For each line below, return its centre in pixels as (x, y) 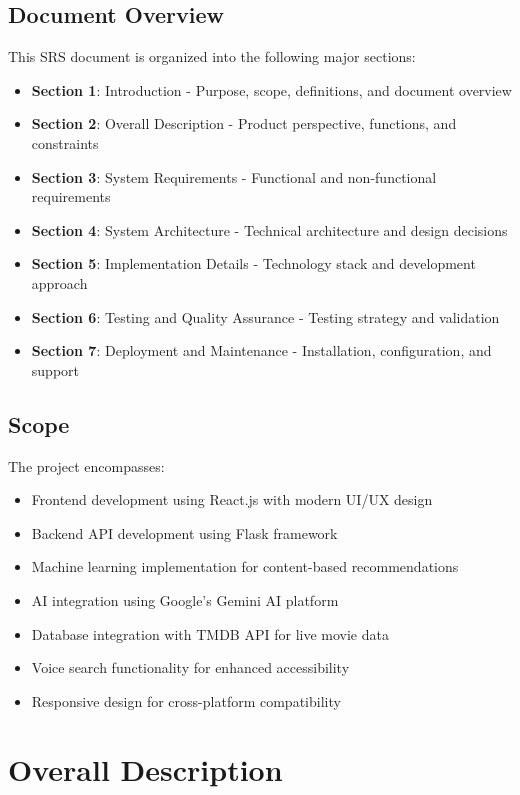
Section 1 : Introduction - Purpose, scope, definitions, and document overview (271, 89)
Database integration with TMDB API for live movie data (210, 633)
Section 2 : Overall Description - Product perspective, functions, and (244, 123)
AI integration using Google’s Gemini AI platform (185, 599)
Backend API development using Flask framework (184, 532)
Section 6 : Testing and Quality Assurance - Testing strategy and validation (265, 316)
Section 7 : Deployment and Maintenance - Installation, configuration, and (261, 350)
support (55, 369)
